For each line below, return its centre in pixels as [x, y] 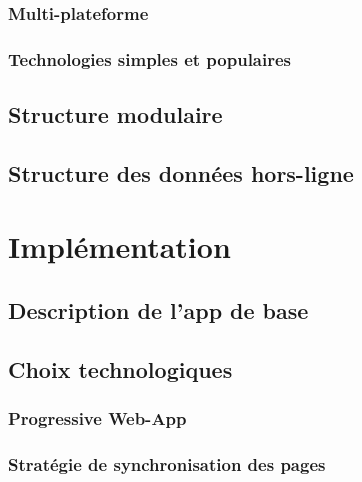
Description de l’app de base [158, 310]
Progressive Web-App [97, 418]
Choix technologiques [120, 368]
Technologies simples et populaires [150, 58]
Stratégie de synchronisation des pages [167, 463]
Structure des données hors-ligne [181, 172]
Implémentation [119, 246]
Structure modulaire [115, 114]
